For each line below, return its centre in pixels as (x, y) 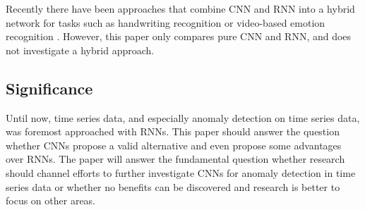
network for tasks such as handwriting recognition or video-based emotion (166, 22)
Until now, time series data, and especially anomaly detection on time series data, (183, 117)
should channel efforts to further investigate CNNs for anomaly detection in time (181, 172)
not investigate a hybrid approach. (80, 50)
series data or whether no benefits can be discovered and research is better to (173, 186)
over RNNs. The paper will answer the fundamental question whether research (175, 159)
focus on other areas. (51, 200)
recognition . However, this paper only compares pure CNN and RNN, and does (179, 36)
